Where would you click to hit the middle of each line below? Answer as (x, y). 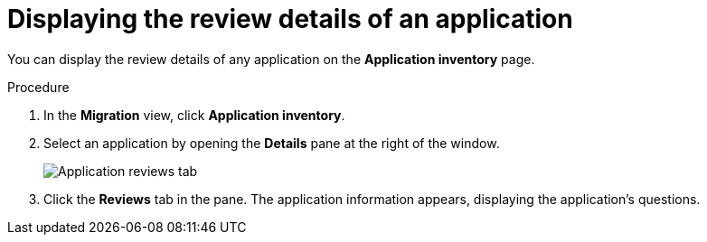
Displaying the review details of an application (290, 19)
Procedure (38, 87)
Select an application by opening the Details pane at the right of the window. (272, 143)
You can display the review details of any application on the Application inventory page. (271, 59)
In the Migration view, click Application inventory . (194, 115)
